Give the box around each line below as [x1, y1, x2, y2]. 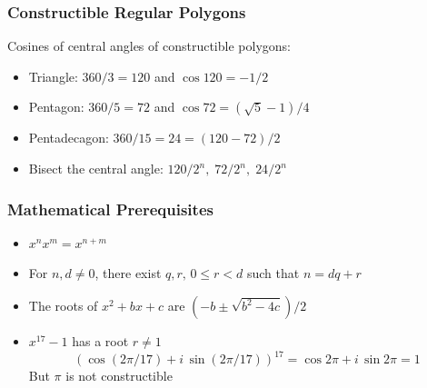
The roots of [28, 296, 98, 314]
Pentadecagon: [28, 128, 109, 147]
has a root [72, 332, 129, 350]
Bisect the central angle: [28, 159, 164, 177]
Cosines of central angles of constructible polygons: [7, 36, 291, 55]
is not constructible [65, 366, 173, 385]
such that [246, 264, 300, 283]
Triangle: [28, 66, 78, 85]
